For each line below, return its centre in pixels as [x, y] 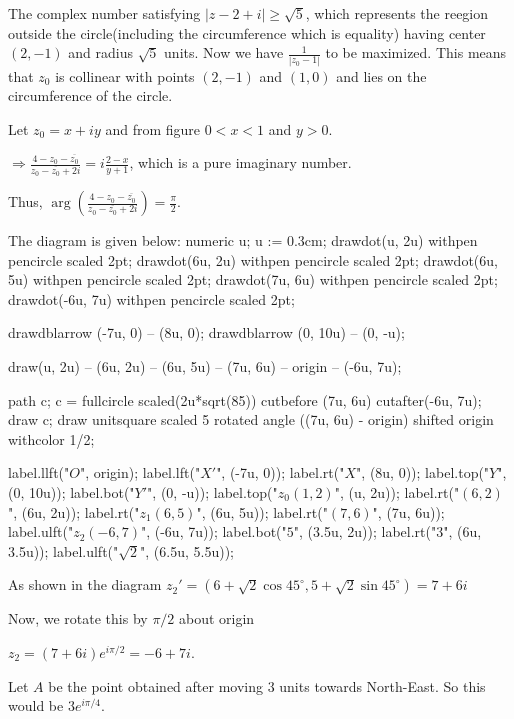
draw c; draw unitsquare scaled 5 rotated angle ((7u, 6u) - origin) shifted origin [251, 419]
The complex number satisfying [104, 13]
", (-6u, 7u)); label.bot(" [213, 531]
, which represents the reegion [397, 13]
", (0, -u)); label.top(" [212, 491]
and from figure [153, 128]
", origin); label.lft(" [140, 472]
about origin [217, 618]
